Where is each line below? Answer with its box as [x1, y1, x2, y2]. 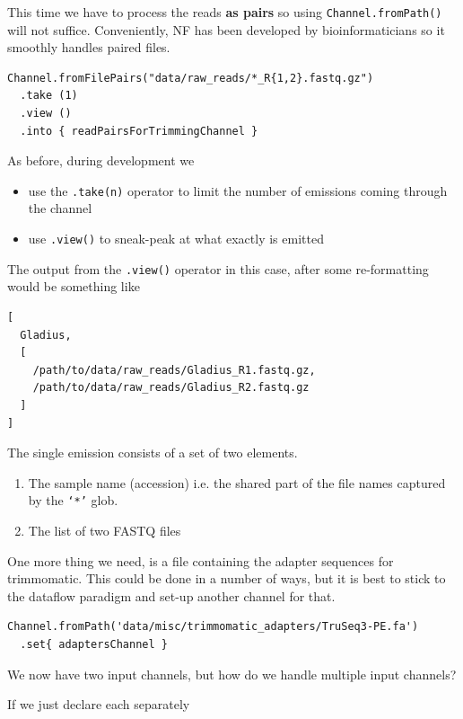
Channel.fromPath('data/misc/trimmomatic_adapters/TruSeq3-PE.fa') [7, 620, 419, 634]
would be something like [7, 277, 140, 296]
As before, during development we [7, 151, 195, 170]
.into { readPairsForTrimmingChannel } [20, 124, 258, 138]
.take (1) [20, 89, 78, 102]
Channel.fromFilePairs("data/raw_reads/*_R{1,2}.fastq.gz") [7, 71, 374, 84]
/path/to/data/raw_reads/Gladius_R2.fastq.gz [32, 381, 310, 395]
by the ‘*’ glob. [28, 491, 118, 510]
